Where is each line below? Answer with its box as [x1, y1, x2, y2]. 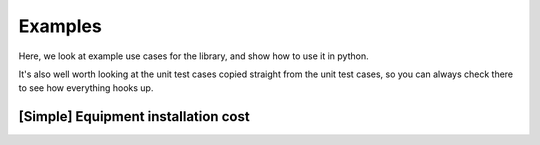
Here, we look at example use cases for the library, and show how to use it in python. [18, 50, 369, 62]
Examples [18, 15, 102, 37]
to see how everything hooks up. [18, 82, 154, 94]
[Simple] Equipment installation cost [18, 108, 250, 125]
